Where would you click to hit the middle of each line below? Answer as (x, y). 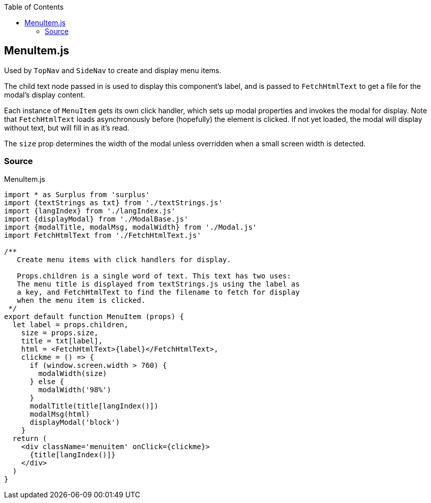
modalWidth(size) (73, 373)
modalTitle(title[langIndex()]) (94, 406)
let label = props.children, (70, 324)
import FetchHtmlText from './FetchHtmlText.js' (103, 235)
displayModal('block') (75, 422)
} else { (47, 381)
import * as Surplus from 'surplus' (77, 194)
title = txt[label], (62, 341)
